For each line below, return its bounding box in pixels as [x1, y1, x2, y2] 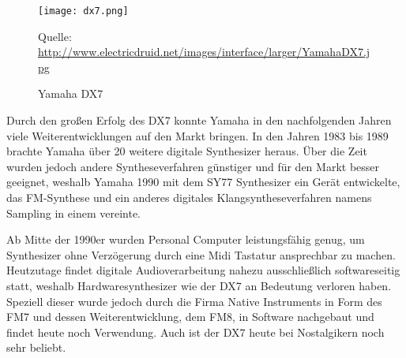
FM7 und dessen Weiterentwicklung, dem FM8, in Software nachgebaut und [6, 308, 374, 325]
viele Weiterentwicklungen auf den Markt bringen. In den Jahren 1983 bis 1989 [6, 127, 389, 144]
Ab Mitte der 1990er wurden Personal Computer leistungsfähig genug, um [6, 231, 365, 248]
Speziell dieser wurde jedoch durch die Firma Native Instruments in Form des [6, 293, 382, 309]
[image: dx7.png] [38, 6, 129, 17]
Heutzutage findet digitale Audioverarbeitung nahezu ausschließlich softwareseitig [6, 262, 400, 278]
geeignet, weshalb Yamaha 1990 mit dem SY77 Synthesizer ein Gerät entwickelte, [6, 173, 400, 190]
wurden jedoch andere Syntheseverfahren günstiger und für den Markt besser [6, 158, 380, 174]
